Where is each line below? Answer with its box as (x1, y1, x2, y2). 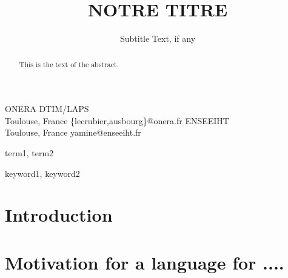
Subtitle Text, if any (119, 32, 196, 45)
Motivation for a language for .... (5, 250, 284, 274)
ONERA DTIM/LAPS (5, 102, 89, 115)
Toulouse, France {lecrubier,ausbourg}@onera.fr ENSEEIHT (5, 114, 229, 127)
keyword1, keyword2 (5, 167, 80, 179)
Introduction (5, 202, 113, 227)
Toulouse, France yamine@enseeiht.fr (5, 126, 141, 139)
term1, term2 (5, 146, 54, 159)
